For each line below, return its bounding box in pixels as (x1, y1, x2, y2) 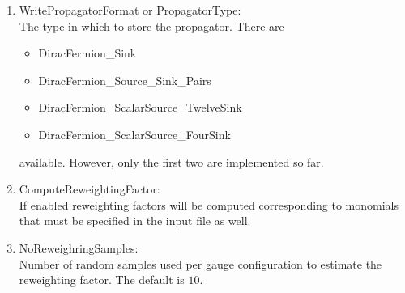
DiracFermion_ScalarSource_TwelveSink (38, 99, 242, 116)
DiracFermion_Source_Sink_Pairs (38, 71, 211, 88)
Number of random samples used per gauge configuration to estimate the (19, 255, 382, 272)
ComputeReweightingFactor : (19, 180, 160, 197)
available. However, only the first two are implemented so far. (19, 153, 324, 170)
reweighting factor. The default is (19, 271, 185, 288)
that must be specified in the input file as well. (19, 212, 251, 229)
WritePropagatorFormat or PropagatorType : (19, 2, 241, 18)
